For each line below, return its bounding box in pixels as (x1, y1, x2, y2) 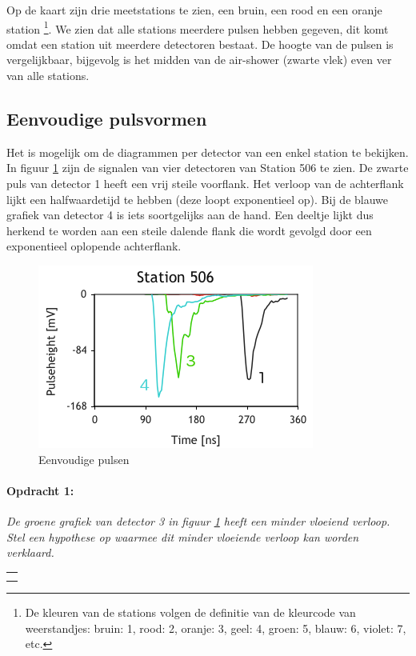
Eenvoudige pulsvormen (6, 106, 207, 131)
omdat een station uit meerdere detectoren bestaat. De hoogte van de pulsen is (6, 35, 394, 52)
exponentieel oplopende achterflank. (6, 238, 182, 254)
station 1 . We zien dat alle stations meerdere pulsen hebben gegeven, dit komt (6, 18, 389, 37)
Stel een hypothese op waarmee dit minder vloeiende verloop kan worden (6, 528, 359, 545)
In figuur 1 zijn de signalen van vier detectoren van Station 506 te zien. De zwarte (6, 159, 409, 176)
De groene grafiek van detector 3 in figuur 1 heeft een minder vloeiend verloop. (6, 512, 390, 529)
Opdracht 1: (6, 482, 74, 498)
